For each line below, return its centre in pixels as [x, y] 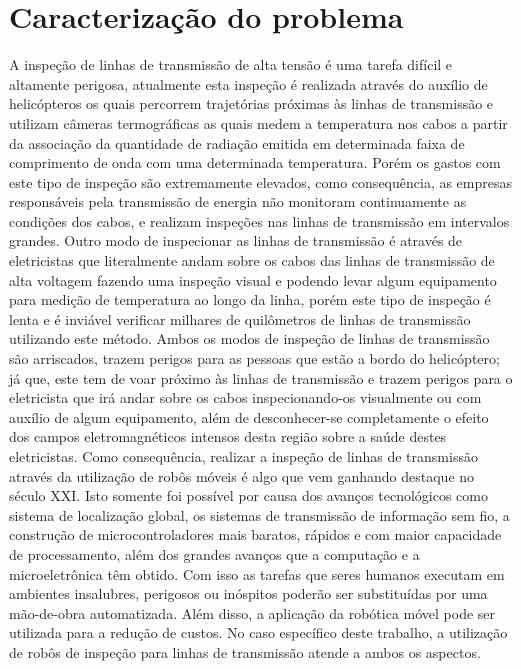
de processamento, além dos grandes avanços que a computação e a [214, 553]
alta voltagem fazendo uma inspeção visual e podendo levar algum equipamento [253, 279]
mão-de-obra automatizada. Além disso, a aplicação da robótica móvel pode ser [252, 612]
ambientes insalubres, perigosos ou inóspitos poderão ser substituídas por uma [248, 593]
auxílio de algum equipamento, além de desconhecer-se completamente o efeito [249, 416]
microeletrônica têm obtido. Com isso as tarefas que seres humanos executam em [257, 573]
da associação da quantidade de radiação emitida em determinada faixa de [237, 142]
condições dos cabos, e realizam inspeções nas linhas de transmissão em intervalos [259, 220]
